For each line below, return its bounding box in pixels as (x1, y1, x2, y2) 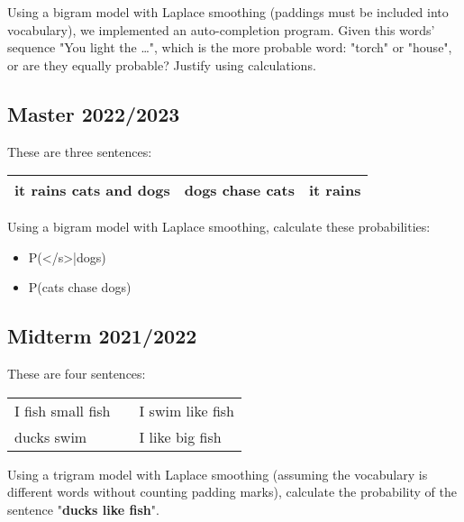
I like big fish (139, 426, 222, 447)
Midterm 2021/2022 (7, 322, 197, 350)
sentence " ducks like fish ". (7, 499, 159, 518)
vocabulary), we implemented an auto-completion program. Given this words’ (7, 20, 435, 39)
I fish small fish (14, 399, 111, 421)
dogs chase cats (184, 179, 295, 201)
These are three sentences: (7, 142, 152, 160)
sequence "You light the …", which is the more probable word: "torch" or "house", (7, 38, 452, 57)
